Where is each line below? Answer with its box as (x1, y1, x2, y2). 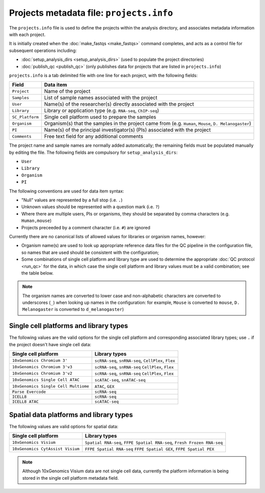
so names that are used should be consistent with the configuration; (21, 249, 159, 255)
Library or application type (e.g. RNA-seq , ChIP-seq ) (44, 107, 159, 114)
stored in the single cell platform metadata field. (22, 475, 119, 481)
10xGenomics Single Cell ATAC (12, 377, 79, 383)
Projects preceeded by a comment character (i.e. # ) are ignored (21, 224, 151, 230)
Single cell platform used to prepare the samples (44, 113, 157, 120)
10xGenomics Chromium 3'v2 (12, 371, 73, 376)
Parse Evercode (12, 389, 46, 395)
